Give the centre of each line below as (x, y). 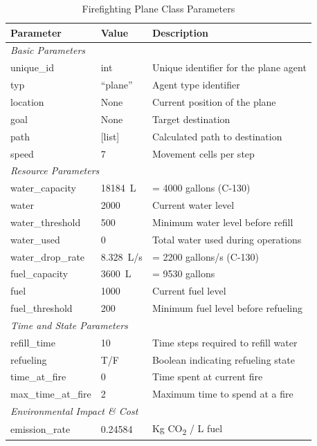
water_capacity (43, 188)
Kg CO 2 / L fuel (187, 429)
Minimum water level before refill (223, 222)
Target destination (191, 119)
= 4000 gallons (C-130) (201, 188)
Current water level (193, 205)
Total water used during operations (227, 239)
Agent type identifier (196, 85)
